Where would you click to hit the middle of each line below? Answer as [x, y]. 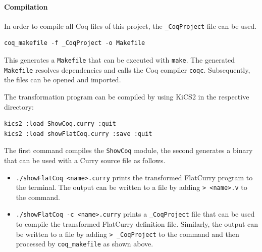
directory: [19, 106]
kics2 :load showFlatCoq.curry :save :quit [78, 134]
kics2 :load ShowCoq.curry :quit [60, 124]
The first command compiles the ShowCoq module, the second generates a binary [128, 150]
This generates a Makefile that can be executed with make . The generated [120, 60]
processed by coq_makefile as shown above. [85, 244]
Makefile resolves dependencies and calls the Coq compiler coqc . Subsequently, [127, 69]
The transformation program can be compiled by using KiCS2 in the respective [127, 96]
